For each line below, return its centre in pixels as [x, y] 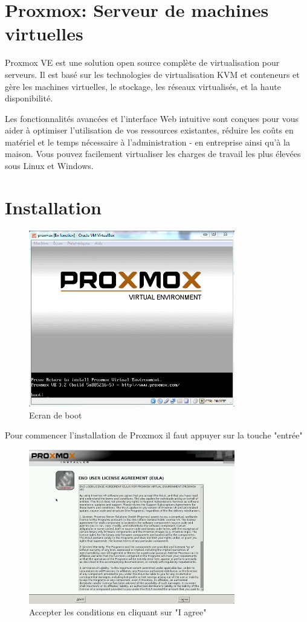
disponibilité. [29, 98]
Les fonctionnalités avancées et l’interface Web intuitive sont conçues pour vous [152, 118]
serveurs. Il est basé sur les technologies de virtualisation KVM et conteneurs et [152, 74]
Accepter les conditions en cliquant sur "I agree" [118, 612]
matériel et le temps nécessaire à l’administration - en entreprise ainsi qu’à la [147, 142]
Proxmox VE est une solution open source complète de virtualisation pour [142, 63]
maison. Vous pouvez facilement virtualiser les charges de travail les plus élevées [153, 154]
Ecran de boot [56, 415]
